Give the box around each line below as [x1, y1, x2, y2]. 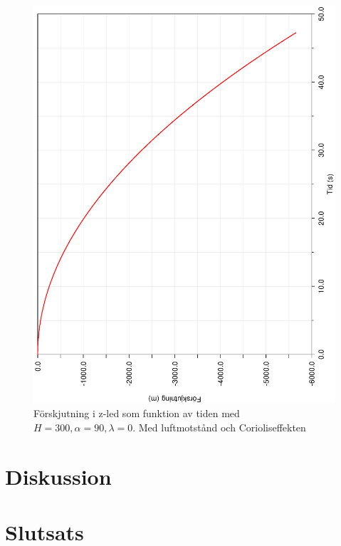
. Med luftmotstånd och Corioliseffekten [132, 419, 306, 434]
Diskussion [5, 461, 112, 490]
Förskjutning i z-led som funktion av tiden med [33, 406, 240, 421]
